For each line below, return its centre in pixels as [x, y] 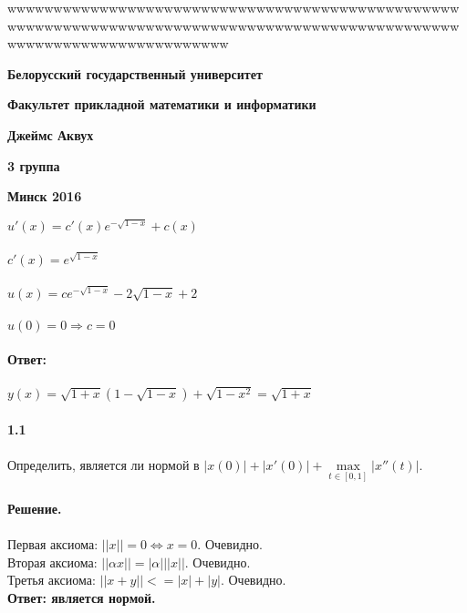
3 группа [34, 165]
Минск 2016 [45, 196]
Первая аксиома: [53, 543]
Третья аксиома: [52, 580]
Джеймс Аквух [51, 134]
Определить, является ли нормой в [104, 464]
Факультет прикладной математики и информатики [162, 104]
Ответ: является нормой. [82, 597]
